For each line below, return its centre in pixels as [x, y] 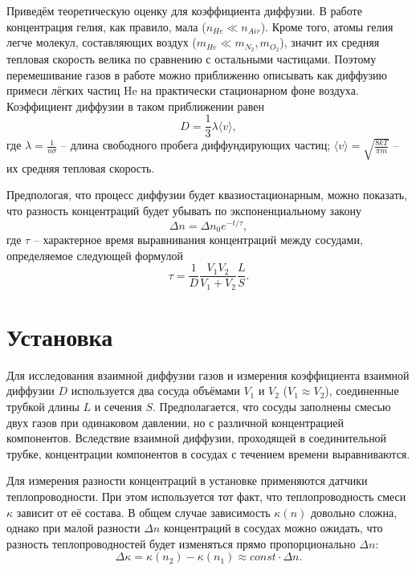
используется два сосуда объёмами [155, 391]
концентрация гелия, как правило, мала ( [106, 26]
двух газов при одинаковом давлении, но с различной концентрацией [175, 422]
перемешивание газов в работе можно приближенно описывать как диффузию [197, 74]
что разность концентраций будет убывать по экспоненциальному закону [184, 210]
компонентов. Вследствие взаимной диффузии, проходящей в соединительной [197, 438]
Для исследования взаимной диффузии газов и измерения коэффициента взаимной [208, 375]
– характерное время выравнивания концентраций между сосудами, [198, 240]
